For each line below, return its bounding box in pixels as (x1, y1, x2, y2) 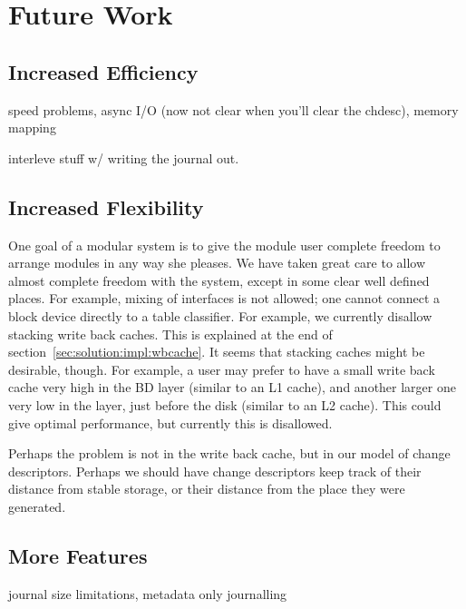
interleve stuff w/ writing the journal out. (8, 148, 239, 167)
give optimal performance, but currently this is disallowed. (8, 413, 333, 432)
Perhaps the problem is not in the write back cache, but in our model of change (8, 444, 451, 463)
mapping (8, 118, 56, 137)
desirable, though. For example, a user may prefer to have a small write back (8, 359, 435, 378)
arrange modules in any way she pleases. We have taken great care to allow (8, 253, 426, 272)
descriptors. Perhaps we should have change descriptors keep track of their (8, 461, 422, 480)
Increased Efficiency (8, 57, 199, 85)
